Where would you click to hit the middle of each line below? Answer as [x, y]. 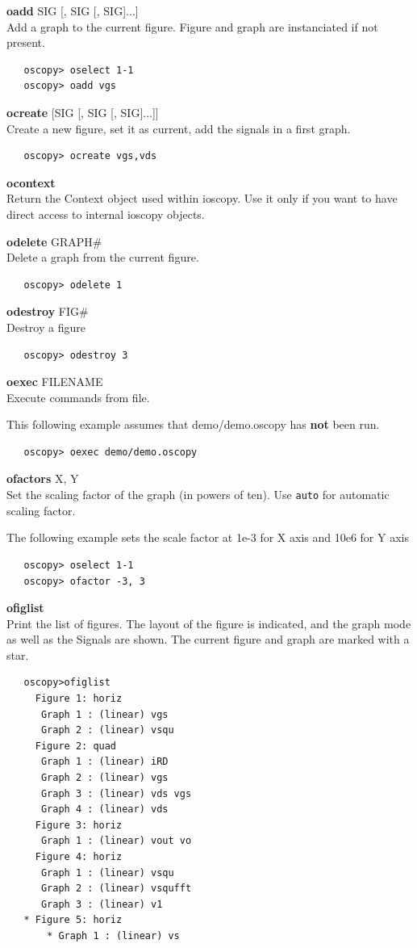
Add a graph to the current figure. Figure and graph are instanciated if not [192, 26]
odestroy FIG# [48, 311]
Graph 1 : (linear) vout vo [116, 841]
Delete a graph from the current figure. [103, 257]
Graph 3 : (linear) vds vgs [116, 793]
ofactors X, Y [43, 478]
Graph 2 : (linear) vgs [104, 778]
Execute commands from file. [78, 397]
